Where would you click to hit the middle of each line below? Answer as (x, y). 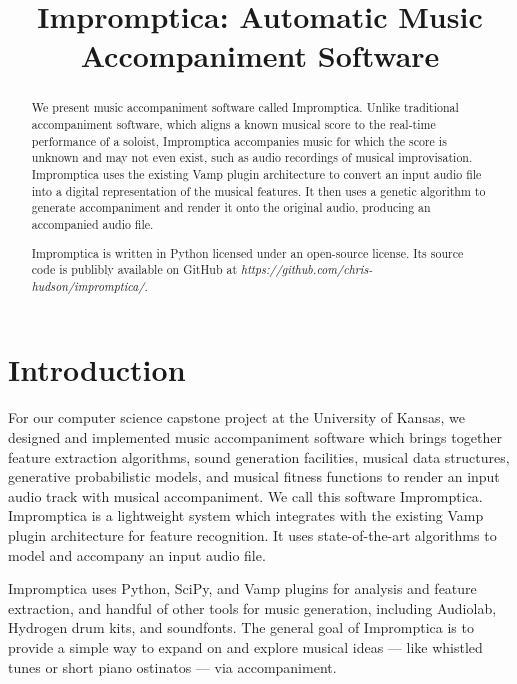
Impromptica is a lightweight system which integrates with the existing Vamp (246, 515)
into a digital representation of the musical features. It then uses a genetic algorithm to (258, 190)
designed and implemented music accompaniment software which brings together (255, 437)
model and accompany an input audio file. (137, 554)
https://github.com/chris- (307, 269)
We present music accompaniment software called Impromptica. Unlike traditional (245, 107)
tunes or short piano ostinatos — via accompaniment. (172, 666)
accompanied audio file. (92, 223)
